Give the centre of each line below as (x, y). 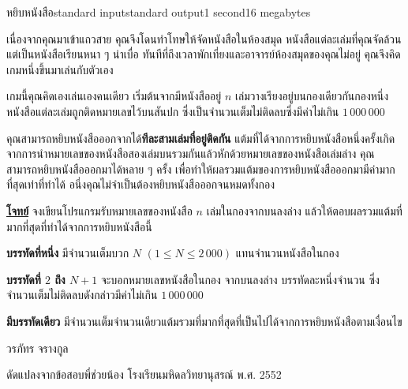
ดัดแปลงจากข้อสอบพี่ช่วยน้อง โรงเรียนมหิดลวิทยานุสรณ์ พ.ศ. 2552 (144, 374)
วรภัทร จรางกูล (37, 348)
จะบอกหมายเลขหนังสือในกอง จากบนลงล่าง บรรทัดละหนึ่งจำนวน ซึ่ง (240, 279)
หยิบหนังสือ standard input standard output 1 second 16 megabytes (159, 12)
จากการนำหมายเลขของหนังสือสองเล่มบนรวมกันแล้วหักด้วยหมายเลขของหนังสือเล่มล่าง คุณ (191, 153)
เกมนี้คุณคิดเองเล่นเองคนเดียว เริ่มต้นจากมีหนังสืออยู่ (114, 96)
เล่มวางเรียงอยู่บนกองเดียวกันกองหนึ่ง (312, 96)
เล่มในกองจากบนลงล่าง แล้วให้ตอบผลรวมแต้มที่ (304, 210)
